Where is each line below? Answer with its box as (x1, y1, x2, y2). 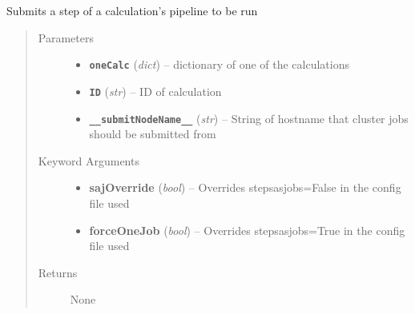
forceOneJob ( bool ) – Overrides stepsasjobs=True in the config (89, 221, 405, 238)
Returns (38, 264, 78, 280)
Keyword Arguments (38, 152, 139, 169)
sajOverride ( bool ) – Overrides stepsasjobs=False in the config (89, 179, 401, 196)
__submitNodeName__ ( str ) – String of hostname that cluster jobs (89, 109, 409, 126)
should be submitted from (89, 125, 216, 142)
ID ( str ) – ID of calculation (89, 82, 222, 99)
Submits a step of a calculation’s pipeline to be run (6, 2, 258, 18)
